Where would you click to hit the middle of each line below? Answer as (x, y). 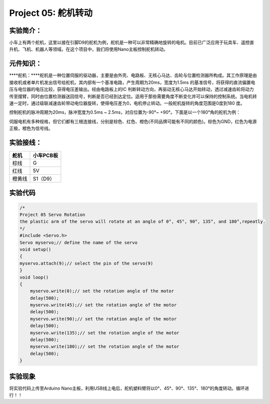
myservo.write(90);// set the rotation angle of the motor (103, 319)
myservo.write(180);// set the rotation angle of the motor (105, 347)
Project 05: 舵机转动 (51, 13)
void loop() (34, 277)
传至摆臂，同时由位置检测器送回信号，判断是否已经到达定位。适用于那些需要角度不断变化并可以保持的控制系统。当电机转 (133, 96)
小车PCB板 (46, 155)
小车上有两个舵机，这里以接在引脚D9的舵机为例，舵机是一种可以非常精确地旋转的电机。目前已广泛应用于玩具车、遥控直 (132, 43)
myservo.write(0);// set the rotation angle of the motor (102, 291)
